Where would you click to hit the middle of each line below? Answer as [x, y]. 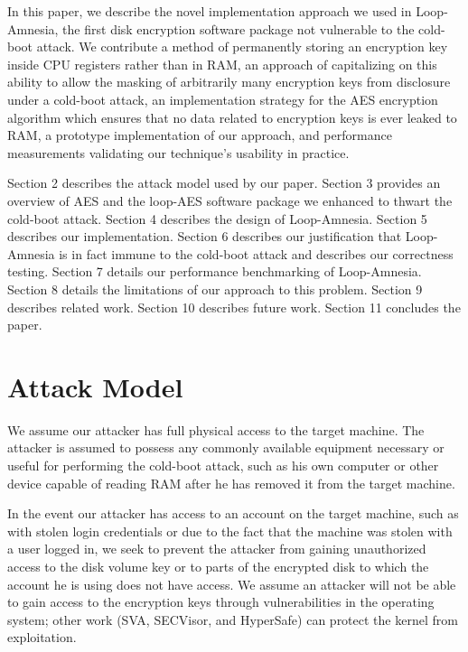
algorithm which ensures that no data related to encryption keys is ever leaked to [232, 117]
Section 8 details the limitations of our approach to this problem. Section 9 [215, 289]
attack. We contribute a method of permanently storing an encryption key [242, 47]
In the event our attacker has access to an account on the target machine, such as [233, 513]
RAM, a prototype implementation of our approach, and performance [200, 135]
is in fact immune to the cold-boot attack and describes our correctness [256, 253]
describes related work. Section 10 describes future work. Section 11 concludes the [234, 307]
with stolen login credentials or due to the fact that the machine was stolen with [230, 531]
